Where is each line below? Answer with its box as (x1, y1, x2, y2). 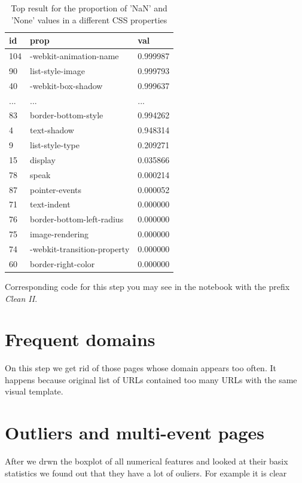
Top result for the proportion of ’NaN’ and (11, 2, 167, 14)
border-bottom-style (30, 109, 103, 121)
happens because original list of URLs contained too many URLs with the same (5, 373, 297, 386)
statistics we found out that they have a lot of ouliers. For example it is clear (5, 466, 287, 479)
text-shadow (30, 124, 74, 136)
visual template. (5, 385, 63, 398)
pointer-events (30, 183, 82, 195)
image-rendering (30, 228, 89, 240)
